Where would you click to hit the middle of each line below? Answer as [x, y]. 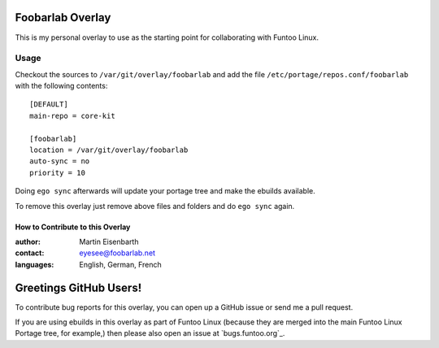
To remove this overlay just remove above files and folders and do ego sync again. [155, 206]
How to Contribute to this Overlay [73, 227]
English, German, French [120, 264]
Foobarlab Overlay [63, 17]
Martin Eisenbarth [109, 241]
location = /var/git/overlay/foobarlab [109, 150]
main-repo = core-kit [72, 115]
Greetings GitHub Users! [78, 287]
